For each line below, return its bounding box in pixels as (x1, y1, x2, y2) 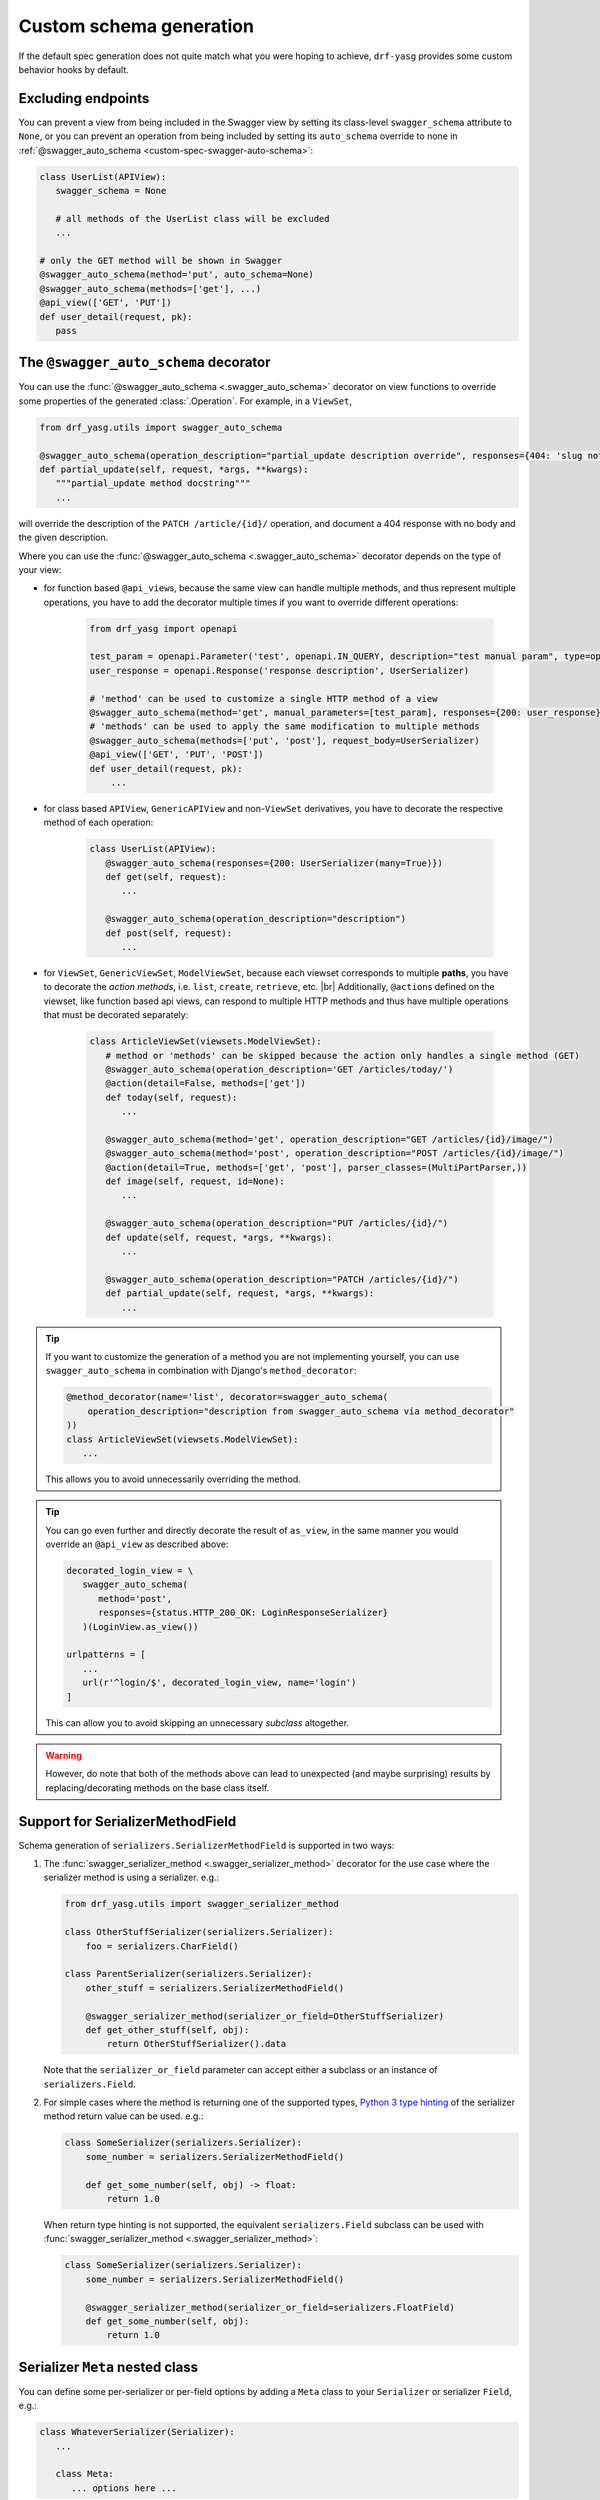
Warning (45, 1749, 82, 1761)
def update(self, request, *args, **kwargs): (105, 1231, 333, 1243)
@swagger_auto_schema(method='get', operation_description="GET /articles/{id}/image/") (105, 1133, 554, 1145)
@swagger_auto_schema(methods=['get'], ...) (39, 283, 262, 294)
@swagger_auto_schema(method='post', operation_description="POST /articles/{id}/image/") (105, 1148, 565, 1159)
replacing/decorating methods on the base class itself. (45, 1781, 270, 1794)
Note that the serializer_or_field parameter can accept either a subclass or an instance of (43, 2064, 439, 2076)
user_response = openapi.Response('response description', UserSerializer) (89, 665, 470, 676)
